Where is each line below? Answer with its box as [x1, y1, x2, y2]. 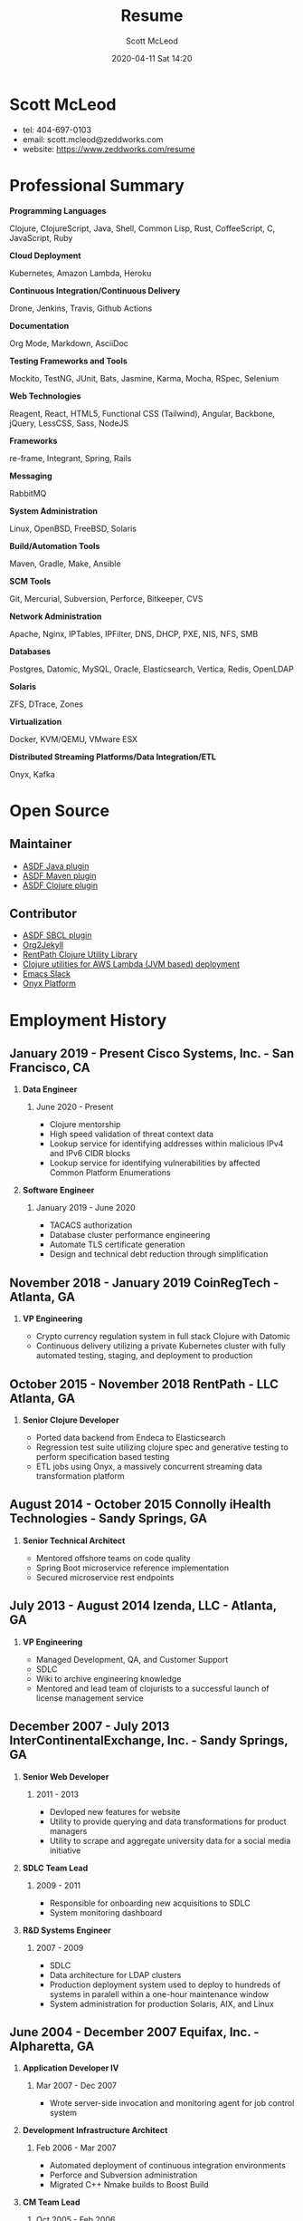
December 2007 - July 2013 [9, 1719, 170, 1734]
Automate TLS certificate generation [49, 1239, 185, 1251]
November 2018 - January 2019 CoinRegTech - [9, 1275, 279, 1290]
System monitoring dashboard [49, 1907, 163, 1917]
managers [49, 1825, 88, 1836]
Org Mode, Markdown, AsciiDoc [9, 337, 129, 349]
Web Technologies [9, 391, 81, 401]
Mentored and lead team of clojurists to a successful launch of [35, 1683, 270, 1694]
